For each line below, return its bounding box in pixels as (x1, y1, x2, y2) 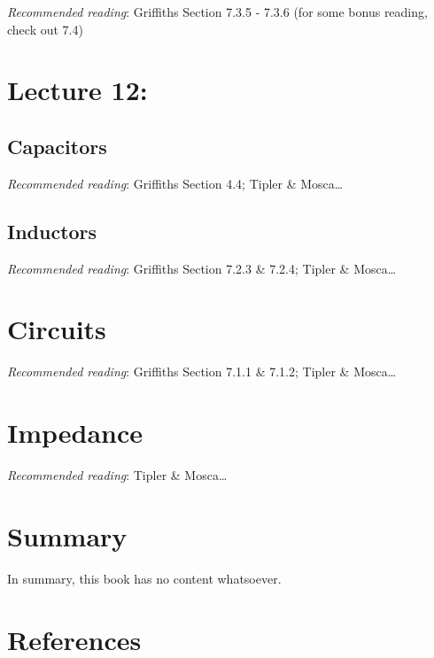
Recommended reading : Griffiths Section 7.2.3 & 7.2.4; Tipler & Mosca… (7, 259, 397, 277)
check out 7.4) (7, 19, 83, 38)
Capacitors (7, 132, 107, 159)
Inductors (7, 217, 97, 244)
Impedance (7, 414, 143, 451)
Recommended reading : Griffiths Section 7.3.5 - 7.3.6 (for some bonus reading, (7, 3, 428, 20)
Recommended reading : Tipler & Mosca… (7, 466, 228, 484)
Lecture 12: (7, 72, 148, 108)
